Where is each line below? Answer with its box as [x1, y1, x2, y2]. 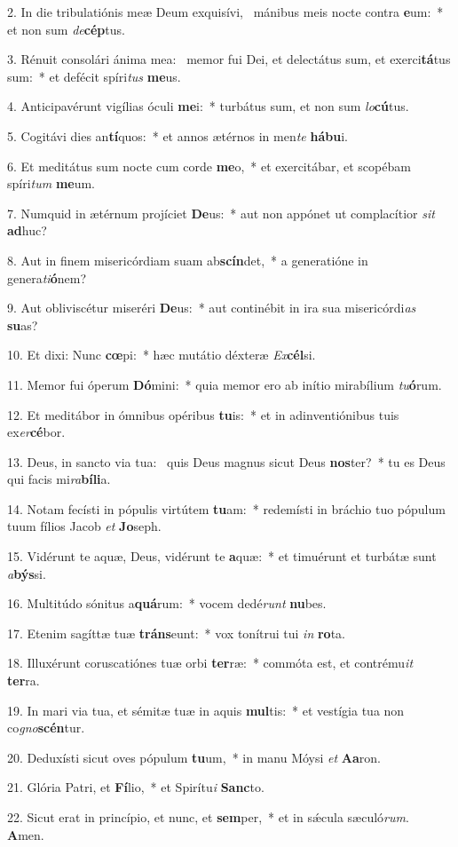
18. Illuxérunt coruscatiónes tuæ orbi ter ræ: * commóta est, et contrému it [7, 653, 414, 672]
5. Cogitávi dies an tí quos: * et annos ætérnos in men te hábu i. [7, 126, 348, 145]
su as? [7, 315, 38, 334]
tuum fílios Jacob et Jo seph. [7, 517, 162, 535]
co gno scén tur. [7, 718, 85, 737]
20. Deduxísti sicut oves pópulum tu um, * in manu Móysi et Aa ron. [7, 748, 382, 766]
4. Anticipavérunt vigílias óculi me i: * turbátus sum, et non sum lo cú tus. [7, 97, 409, 115]
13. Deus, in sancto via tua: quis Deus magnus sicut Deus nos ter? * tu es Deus [7, 452, 446, 471]
